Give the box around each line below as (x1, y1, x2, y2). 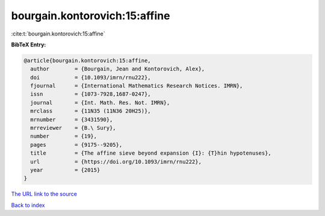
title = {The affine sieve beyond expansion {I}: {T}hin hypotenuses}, (30, 150, 272, 156)
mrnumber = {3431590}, (30, 116, 113, 123)
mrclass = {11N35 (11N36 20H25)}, (30, 108, 151, 114)
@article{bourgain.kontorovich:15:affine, (23, 57, 151, 64)
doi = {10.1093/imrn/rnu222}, (30, 74, 151, 81)
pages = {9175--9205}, (30, 141, 123, 148)
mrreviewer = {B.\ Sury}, (30, 125, 117, 132)
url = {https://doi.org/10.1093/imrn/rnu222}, (30, 158, 202, 165)
